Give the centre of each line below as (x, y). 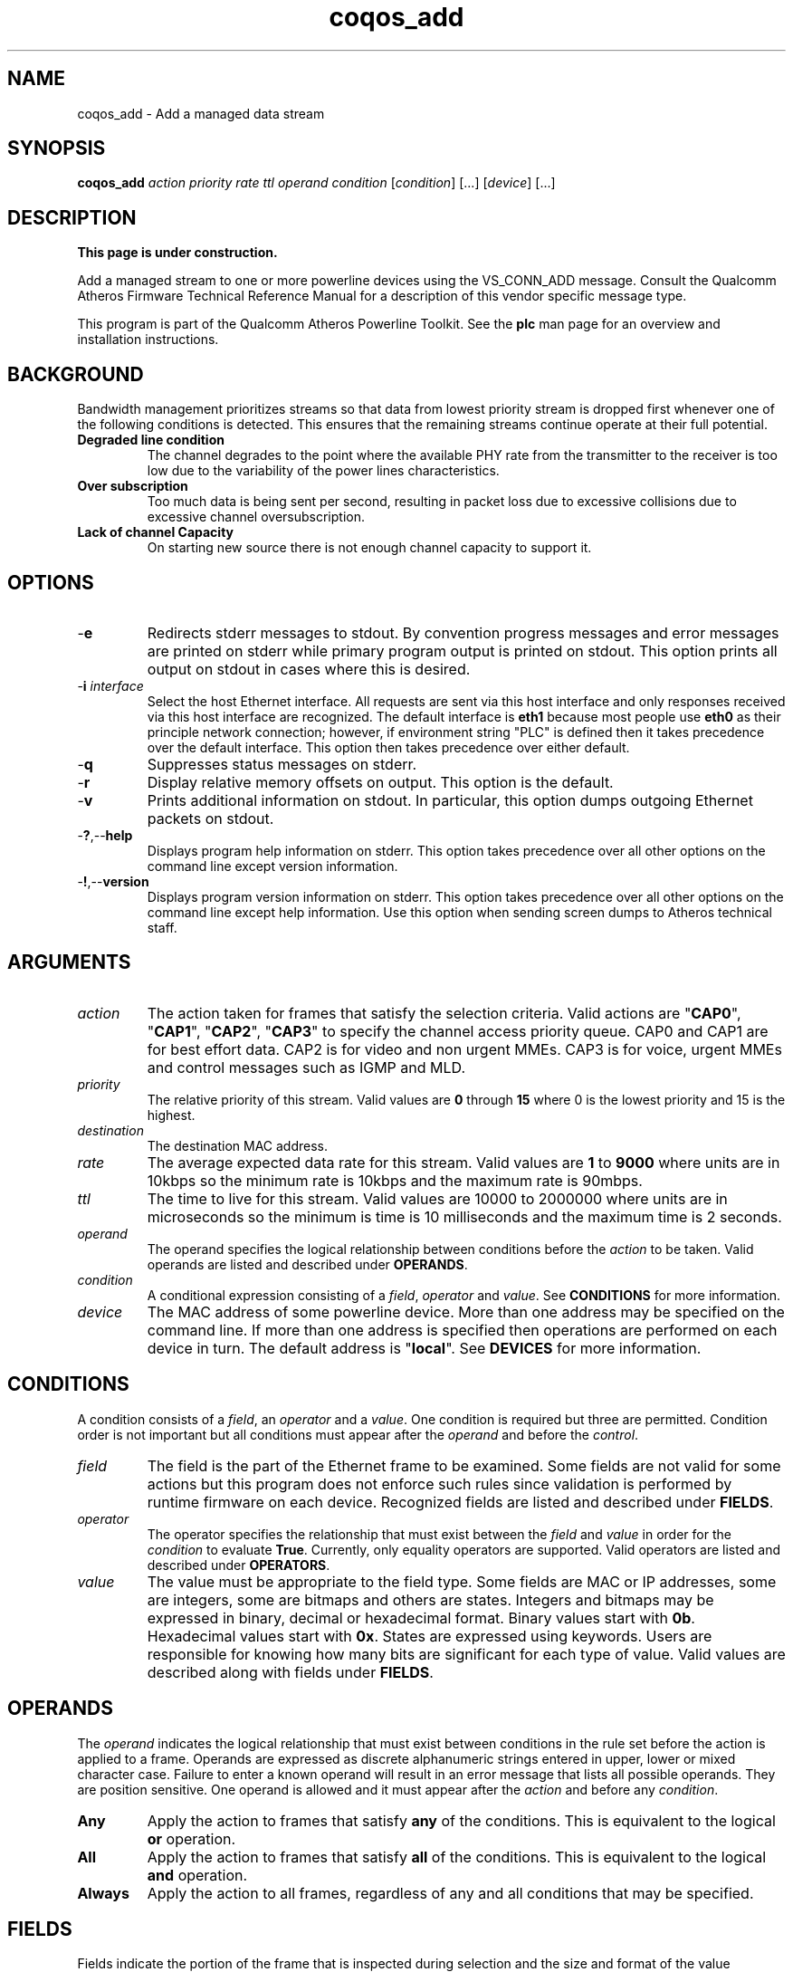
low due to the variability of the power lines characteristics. (323, 471)
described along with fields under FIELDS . (290, 1672)
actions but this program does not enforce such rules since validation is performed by (439, 1484)
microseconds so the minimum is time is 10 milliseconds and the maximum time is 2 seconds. (464, 1216)
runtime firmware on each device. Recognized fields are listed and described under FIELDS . (460, 1502)
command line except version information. (272, 866)
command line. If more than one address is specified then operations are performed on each (462, 1330)
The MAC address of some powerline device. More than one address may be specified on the (466, 1311)
